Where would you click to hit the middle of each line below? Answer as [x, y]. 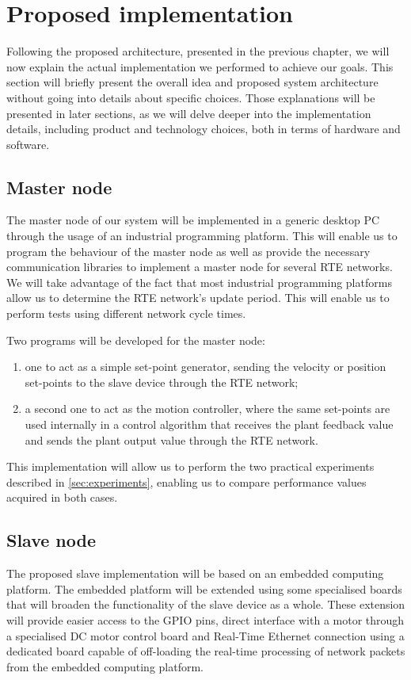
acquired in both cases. [62, 497]
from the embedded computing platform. [105, 666]
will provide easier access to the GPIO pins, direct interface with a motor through [205, 619]
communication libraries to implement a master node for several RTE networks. [200, 267]
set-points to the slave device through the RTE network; [162, 382]
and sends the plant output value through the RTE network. [171, 439]
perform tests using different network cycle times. [126, 313]
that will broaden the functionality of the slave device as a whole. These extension [206, 604]
